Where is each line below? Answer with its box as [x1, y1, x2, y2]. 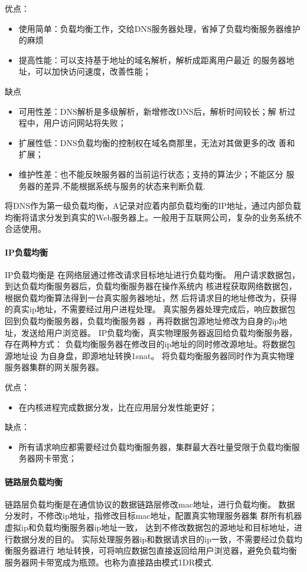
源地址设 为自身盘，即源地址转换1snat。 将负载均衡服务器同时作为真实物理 [5, 349, 295, 361]
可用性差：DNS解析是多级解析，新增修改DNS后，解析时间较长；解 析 [18, 105, 288, 117]
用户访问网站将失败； [43, 117, 126, 129]
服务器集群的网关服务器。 [5, 361, 104, 373]
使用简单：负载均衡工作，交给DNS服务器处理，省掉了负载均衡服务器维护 [18, 22, 301, 34]
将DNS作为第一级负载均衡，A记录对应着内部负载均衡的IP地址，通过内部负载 [5, 199, 302, 212]
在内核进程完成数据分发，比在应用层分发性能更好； [18, 400, 217, 413]
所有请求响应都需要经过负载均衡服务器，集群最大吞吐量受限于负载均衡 [18, 440, 292, 453]
